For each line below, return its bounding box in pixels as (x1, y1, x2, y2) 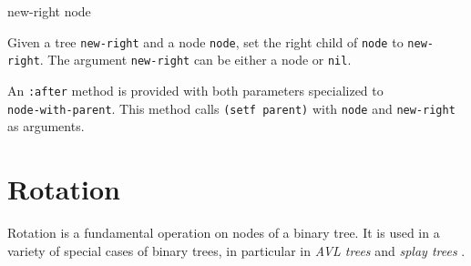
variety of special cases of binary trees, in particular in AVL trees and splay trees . (7, 240, 466, 260)
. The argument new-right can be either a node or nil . (39, 50, 352, 69)
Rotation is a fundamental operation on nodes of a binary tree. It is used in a (7, 222, 440, 241)
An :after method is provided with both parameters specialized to (7, 80, 384, 99)
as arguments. (7, 117, 85, 136)
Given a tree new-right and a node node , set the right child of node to (7, 32, 404, 51)
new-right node (7, 2, 91, 20)
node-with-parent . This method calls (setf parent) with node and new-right (7, 98, 456, 118)
